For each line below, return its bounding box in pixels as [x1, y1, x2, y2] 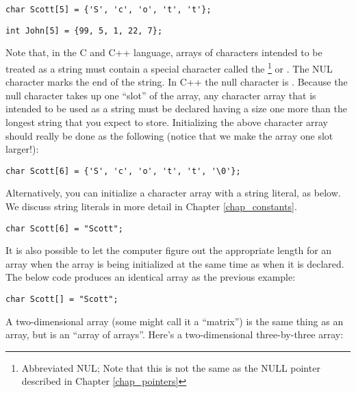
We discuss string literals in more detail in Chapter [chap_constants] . [5, 199, 297, 213]
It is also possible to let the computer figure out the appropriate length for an [5, 243, 332, 257]
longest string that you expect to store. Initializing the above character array [5, 114, 329, 129]
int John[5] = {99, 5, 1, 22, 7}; [5, 25, 163, 36]
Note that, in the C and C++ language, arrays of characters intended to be [5, 45, 322, 60]
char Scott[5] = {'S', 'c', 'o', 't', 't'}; [5, 5, 212, 14]
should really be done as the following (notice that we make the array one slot [5, 128, 333, 142]
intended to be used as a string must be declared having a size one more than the [5, 101, 348, 116]
